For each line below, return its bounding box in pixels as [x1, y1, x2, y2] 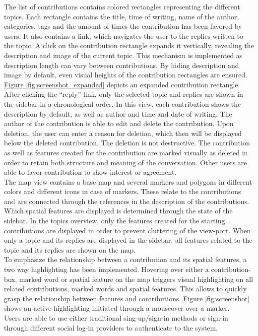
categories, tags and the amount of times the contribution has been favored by [4, 21, 242, 31]
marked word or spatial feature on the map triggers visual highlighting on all [19, 273, 253, 284]
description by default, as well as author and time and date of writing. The [4, 108, 232, 119]
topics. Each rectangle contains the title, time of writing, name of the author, [4, 11, 239, 21]
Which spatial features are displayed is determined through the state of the [4, 205, 233, 216]
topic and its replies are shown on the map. [4, 244, 136, 255]
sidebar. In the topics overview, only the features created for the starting [4, 215, 225, 226]
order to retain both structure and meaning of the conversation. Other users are [4, 157, 247, 167]
